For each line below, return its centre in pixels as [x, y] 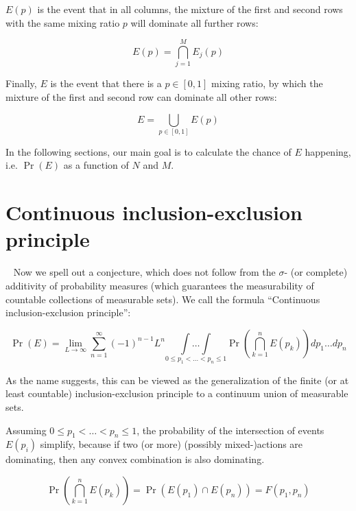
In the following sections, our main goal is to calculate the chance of [149, 151]
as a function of [96, 165]
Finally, [21, 83]
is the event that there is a [106, 83]
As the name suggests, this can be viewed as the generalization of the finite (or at [177, 380]
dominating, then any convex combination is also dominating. [135, 459]
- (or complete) [316, 272]
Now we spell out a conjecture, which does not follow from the [144, 272]
